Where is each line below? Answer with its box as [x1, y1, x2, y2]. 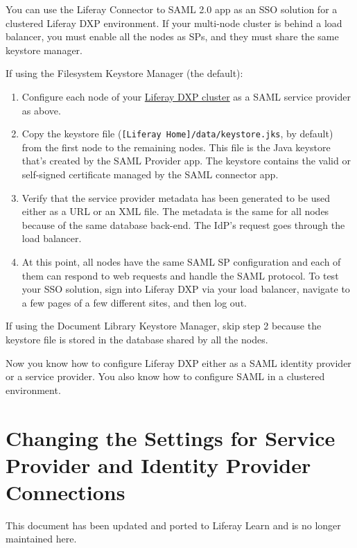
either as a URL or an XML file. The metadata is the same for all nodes [21, 204, 329, 219]
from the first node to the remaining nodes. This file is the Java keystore [21, 139, 331, 154]
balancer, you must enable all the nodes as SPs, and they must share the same [6, 29, 339, 44]
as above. [21, 103, 61, 117]
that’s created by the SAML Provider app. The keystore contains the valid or [21, 153, 351, 168]
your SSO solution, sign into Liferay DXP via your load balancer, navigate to [21, 282, 350, 296]
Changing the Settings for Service [6, 423, 336, 452]
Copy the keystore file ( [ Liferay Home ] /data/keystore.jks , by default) [21, 126, 333, 141]
